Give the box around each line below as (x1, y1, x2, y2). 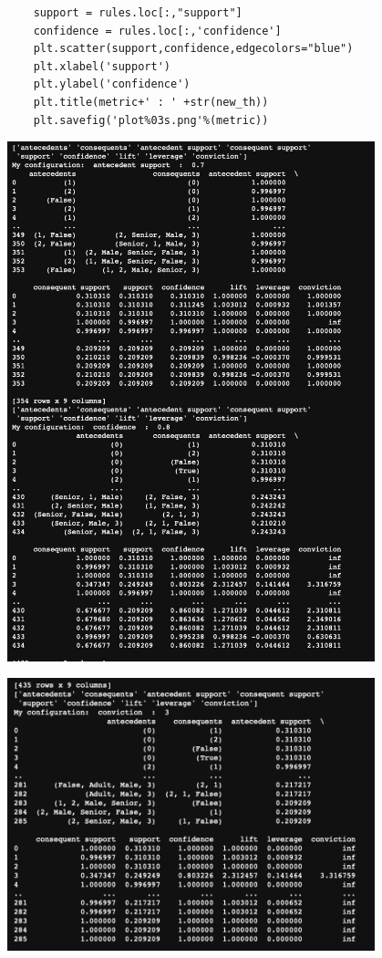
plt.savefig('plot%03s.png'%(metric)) (33, 113, 269, 127)
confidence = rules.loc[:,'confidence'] (33, 24, 282, 37)
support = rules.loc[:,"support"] (33, 6, 243, 19)
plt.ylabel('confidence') (33, 78, 191, 91)
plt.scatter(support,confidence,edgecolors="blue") (33, 42, 354, 56)
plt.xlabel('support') (33, 59, 170, 73)
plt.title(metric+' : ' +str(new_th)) (33, 95, 269, 109)
